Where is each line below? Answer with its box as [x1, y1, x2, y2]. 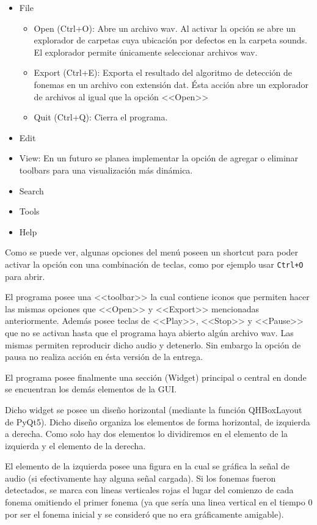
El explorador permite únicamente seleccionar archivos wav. [34, 45, 258, 58]
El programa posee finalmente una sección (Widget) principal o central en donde [5, 370, 307, 383]
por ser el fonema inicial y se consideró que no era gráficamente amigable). [5, 507, 284, 520]
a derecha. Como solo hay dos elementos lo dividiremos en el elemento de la [5, 427, 288, 440]
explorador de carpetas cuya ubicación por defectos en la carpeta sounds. [34, 34, 307, 46]
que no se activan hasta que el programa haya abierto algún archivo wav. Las [5, 326, 294, 339]
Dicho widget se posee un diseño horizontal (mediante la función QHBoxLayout [5, 403, 302, 416]
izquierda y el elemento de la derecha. [5, 439, 146, 452]
